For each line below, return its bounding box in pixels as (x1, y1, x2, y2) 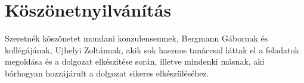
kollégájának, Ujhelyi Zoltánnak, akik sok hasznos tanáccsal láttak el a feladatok (5, 43, 299, 56)
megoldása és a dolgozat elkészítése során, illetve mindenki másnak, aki (5, 55, 265, 68)
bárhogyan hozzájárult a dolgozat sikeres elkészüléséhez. (5, 66, 209, 79)
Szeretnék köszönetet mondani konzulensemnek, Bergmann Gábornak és (5, 32, 268, 44)
